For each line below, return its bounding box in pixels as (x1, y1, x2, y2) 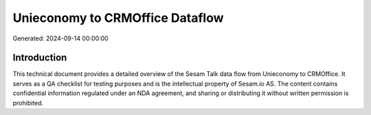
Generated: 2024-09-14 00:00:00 (12, 34, 109, 42)
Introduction (12, 52, 67, 64)
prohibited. (12, 99, 44, 107)
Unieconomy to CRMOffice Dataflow (12, 10, 224, 25)
